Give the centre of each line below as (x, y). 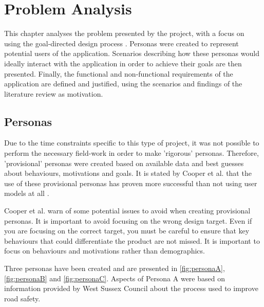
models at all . (27, 193)
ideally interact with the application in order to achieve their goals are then (123, 63)
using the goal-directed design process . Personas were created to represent (121, 43)
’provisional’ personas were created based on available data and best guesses (124, 163)
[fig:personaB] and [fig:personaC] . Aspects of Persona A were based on (115, 278)
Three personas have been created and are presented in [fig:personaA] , (115, 268)
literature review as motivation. (54, 93)
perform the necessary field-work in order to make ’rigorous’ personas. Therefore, (131, 153)
